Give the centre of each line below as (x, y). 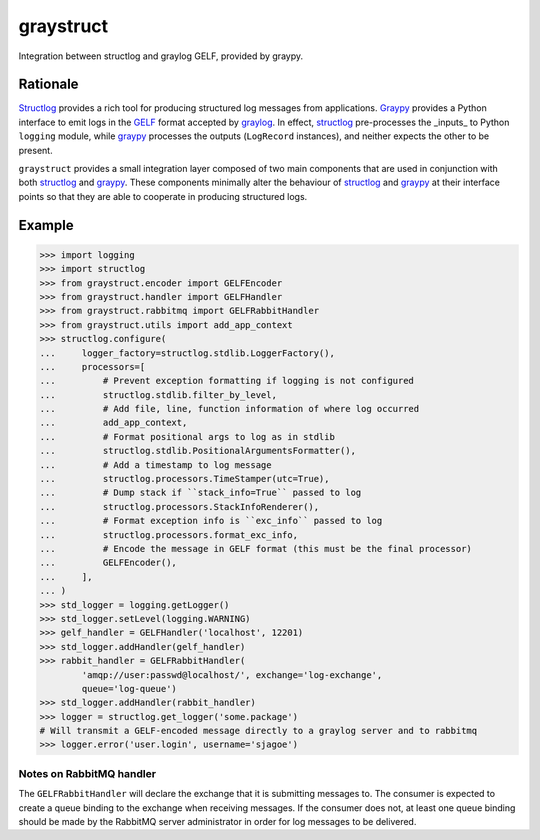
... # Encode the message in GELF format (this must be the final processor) (255, 548)
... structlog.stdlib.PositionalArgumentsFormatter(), (198, 451)
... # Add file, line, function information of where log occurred (229, 409)
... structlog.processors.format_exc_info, (169, 534)
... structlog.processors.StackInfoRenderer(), (179, 506)
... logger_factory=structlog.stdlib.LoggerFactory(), (187, 353)
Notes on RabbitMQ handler (87, 773)
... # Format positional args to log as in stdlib (187, 436)
